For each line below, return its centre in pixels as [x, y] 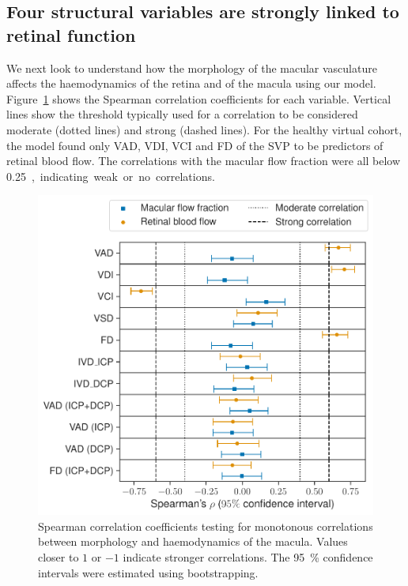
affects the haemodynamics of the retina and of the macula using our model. [191, 83]
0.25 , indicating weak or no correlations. [111, 176]
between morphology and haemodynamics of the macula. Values [193, 541]
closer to [59, 556]
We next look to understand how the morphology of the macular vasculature [192, 68]
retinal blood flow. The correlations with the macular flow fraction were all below [204, 161]
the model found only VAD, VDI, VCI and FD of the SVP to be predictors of [195, 145]
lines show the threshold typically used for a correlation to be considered [182, 114]
